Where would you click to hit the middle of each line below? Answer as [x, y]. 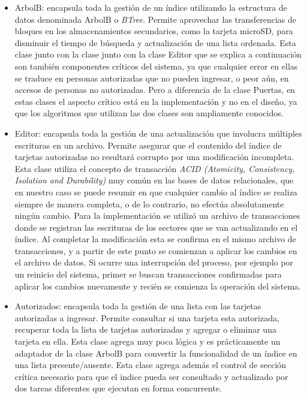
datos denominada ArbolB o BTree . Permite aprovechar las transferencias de [155, 19]
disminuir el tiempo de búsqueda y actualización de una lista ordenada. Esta [155, 42]
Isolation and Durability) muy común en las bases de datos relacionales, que [154, 180]
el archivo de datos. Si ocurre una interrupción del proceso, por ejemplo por [154, 262]
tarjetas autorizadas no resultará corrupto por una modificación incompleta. [154, 157]
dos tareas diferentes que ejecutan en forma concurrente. [118, 388]
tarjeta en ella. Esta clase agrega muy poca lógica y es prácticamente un [148, 341]
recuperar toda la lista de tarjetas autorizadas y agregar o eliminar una [145, 329]
